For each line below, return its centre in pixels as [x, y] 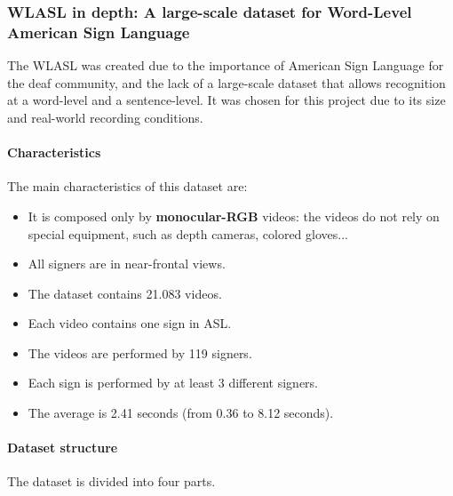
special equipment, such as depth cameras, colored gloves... [188, 233]
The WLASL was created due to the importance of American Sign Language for [226, 65]
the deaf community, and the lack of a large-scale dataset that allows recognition [226, 82]
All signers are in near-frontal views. [127, 264]
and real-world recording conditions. [105, 117]
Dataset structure [63, 448]
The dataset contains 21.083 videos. [125, 293]
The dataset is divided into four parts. [111, 481]
